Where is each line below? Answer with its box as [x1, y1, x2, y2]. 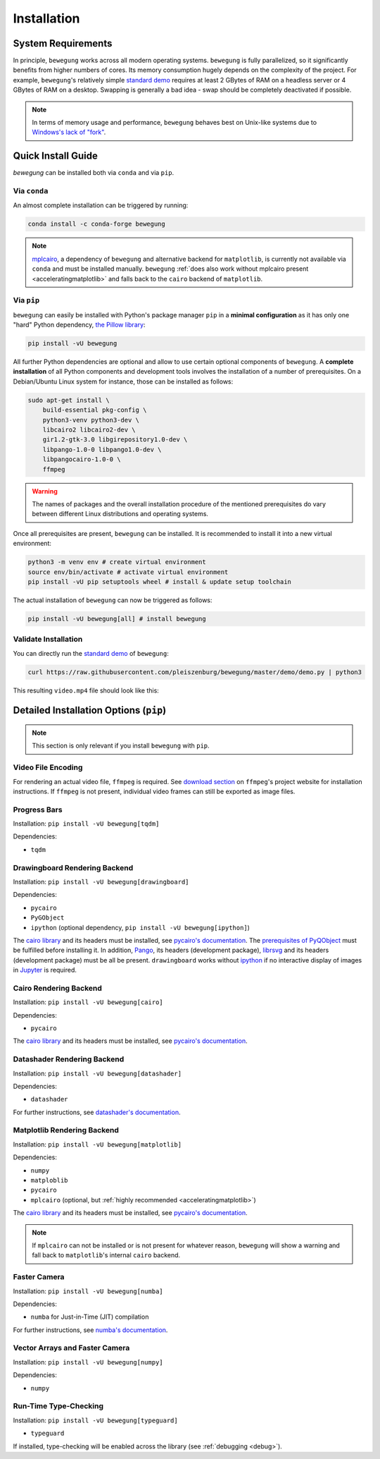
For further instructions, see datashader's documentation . [13, 1108, 181, 1116]
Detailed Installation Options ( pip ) [13, 704, 167, 716]
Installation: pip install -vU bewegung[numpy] [13, 1357, 163, 1366]
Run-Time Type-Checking [13, 1401, 103, 1411]
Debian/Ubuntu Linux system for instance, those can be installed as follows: [13, 377, 234, 386]
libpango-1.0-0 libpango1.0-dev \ [42, 445, 162, 453]
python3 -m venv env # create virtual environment [27, 558, 207, 566]
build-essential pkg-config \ [42, 406, 147, 414]
